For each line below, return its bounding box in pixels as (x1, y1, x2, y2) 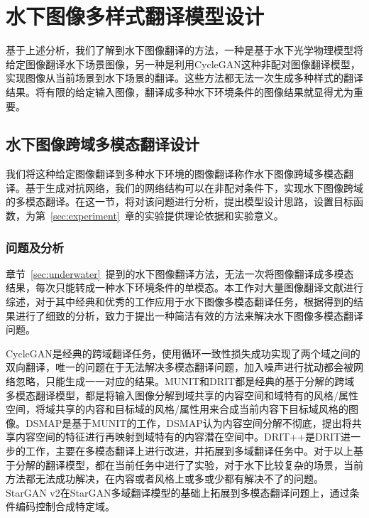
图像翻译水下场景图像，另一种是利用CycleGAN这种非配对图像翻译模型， (25, 56, 360, 71)
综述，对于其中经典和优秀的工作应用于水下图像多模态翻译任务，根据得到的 (6, 294, 353, 309)
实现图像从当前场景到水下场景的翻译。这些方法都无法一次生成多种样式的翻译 (6, 70, 363, 85)
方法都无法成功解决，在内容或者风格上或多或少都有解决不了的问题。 (6, 471, 324, 486)
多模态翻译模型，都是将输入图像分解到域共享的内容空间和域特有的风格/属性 (6, 387, 358, 402)
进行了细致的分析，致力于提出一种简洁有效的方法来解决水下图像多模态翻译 (15, 308, 363, 323)
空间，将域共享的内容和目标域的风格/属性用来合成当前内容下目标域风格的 (6, 401, 348, 416)
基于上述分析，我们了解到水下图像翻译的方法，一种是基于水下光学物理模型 (6, 43, 353, 58)
